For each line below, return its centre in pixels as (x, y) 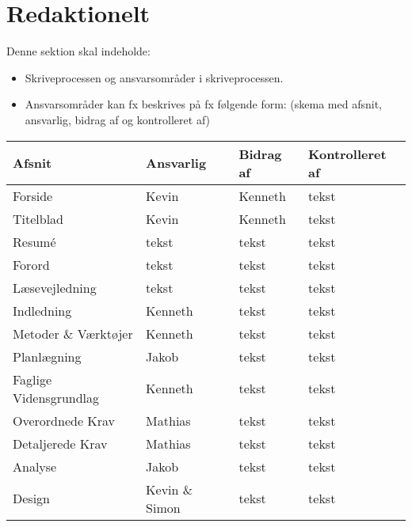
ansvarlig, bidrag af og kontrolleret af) (118, 119)
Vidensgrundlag (56, 397)
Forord (31, 264)
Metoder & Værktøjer (73, 333)
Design (31, 498)
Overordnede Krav (64, 420)
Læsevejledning (55, 287)
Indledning (42, 310)
